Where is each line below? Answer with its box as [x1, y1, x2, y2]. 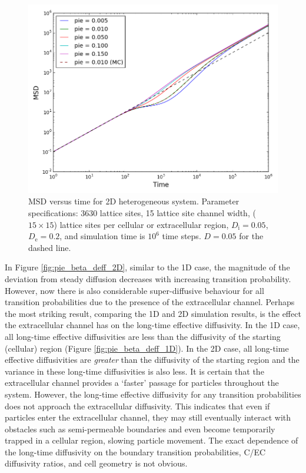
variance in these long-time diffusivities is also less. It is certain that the [5, 365, 264, 377]
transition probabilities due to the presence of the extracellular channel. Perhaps [5, 296, 295, 308]
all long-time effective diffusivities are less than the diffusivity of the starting [5, 330, 281, 342]
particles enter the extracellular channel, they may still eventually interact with [5, 411, 291, 424]
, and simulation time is [59, 230, 145, 242]
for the [239, 230, 264, 242]
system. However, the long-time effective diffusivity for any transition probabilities [5, 388, 301, 400]
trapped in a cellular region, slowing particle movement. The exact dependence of [5, 434, 298, 446]
